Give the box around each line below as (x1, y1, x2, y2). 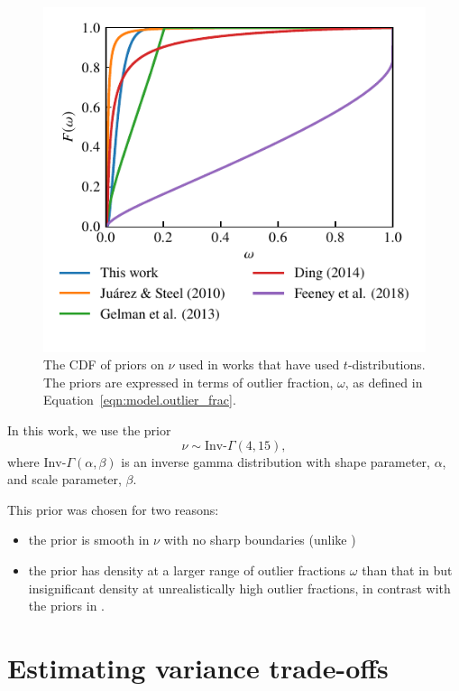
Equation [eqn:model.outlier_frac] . (43, 390, 236, 409)
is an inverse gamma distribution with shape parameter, (121, 452, 430, 471)
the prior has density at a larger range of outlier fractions (28, 560, 346, 579)
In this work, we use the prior (7, 420, 171, 439)
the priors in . (28, 596, 105, 615)
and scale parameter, (7, 470, 122, 489)
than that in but (362, 560, 453, 579)
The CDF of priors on (43, 355, 164, 374)
